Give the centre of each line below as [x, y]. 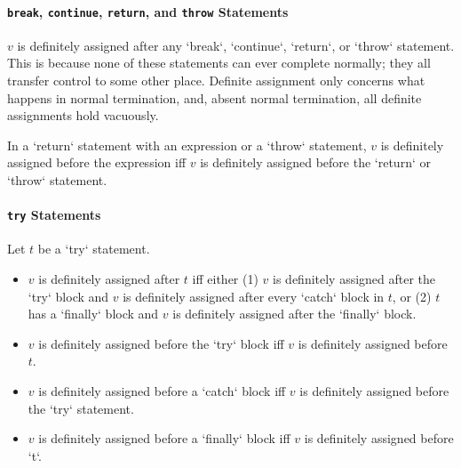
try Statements [54, 215]
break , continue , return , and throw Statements [148, 11]
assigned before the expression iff [97, 162]
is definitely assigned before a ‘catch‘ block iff [162, 391]
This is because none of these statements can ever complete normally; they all [219, 63]
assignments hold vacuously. [83, 115]
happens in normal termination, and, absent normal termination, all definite [215, 97]
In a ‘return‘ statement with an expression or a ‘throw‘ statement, [187, 145]
